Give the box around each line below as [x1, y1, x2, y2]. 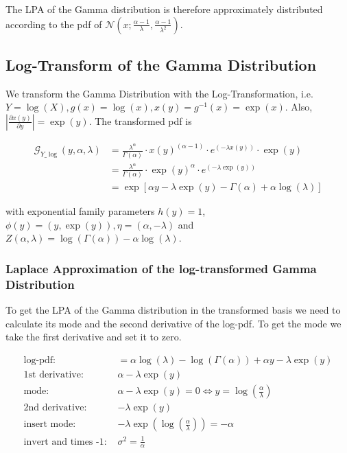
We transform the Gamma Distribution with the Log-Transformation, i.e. [5, 86, 313, 100]
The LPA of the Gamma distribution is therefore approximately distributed [5, 2, 323, 16]
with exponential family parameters [5, 204, 155, 218]
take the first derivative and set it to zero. [5, 329, 182, 344]
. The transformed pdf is [88, 113, 192, 128]
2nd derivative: [23, 403, 87, 413]
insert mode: [23, 419, 76, 430]
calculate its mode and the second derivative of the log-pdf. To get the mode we [5, 316, 342, 330]
